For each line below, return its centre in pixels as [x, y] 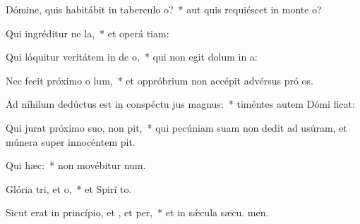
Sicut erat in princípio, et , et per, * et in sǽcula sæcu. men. [137, 212]
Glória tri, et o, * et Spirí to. [69, 188]
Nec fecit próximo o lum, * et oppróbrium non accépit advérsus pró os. [160, 80]
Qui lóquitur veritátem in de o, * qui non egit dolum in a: [132, 57]
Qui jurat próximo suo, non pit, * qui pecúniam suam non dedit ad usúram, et [176, 127]
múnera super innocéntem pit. [71, 141]
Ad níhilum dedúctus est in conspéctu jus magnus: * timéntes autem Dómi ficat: [180, 104]
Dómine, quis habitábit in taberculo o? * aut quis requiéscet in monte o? [164, 9]
